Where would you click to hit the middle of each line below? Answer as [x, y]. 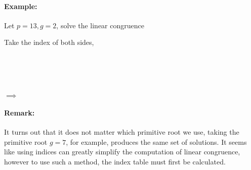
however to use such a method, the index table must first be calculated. [115, 161]
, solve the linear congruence [100, 25]
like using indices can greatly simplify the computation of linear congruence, [122, 152]
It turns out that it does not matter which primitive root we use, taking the [122, 132]
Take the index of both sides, [49, 42]
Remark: [19, 112]
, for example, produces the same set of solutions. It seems [156, 141]
